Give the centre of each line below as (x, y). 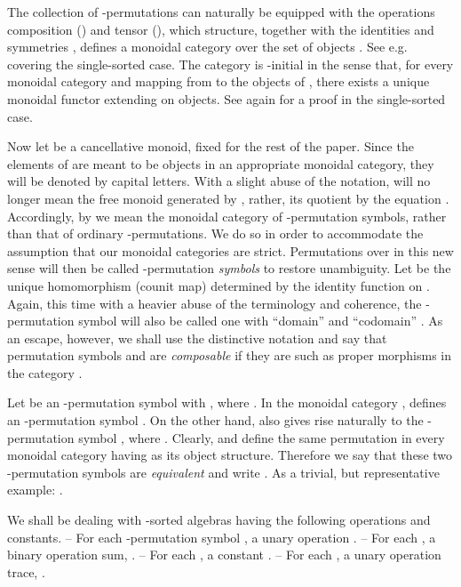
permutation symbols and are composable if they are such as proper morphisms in (230, 355)
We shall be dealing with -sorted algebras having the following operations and (219, 520)
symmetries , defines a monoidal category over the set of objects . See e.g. (207, 47)
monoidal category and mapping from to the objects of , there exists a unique (219, 81)
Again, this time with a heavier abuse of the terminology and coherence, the (215, 303)
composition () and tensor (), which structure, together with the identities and (221, 29)
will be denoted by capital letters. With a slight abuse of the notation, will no (219, 181)
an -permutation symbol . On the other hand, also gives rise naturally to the (215, 420)
